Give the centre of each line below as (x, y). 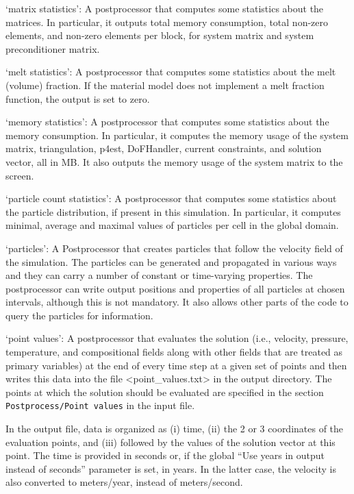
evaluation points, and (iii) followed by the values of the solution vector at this (170, 442)
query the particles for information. (79, 315)
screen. (20, 175)
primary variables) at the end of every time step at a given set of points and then (176, 365)
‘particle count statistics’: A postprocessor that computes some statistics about (171, 198)
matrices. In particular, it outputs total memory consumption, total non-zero (167, 22)
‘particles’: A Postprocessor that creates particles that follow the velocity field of (174, 248)
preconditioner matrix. (53, 48)
